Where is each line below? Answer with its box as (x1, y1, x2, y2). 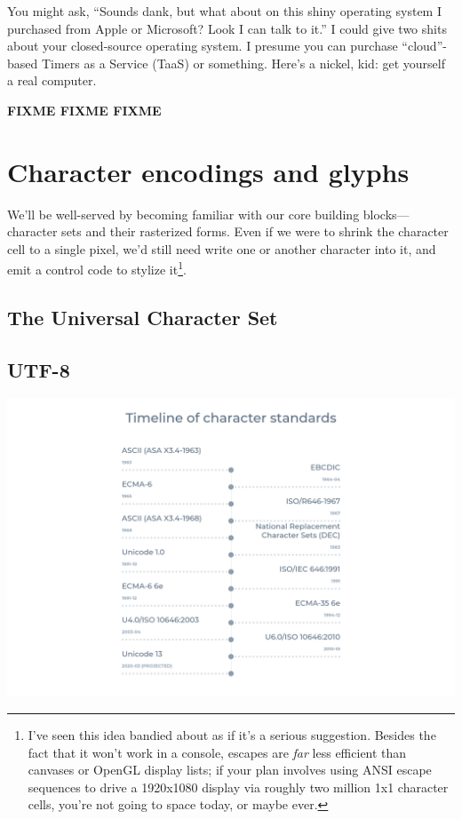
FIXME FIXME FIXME (7, 100, 162, 119)
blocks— (362, 204, 410, 223)
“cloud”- (402, 36, 447, 55)
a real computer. (7, 71, 97, 90)
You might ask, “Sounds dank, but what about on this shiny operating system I (7, 2, 442, 20)
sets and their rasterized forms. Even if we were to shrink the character (61, 222, 449, 241)
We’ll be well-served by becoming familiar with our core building (7, 204, 360, 223)
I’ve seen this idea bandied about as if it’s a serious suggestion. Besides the (28, 725, 436, 743)
